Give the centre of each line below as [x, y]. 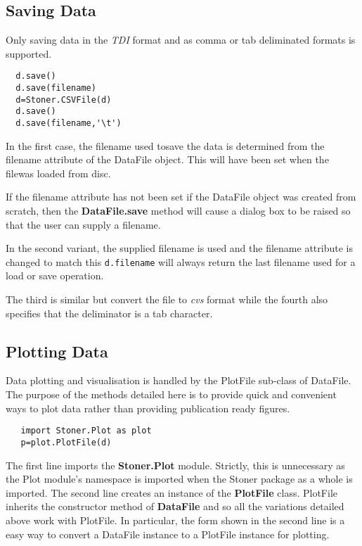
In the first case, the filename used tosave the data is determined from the [165, 145]
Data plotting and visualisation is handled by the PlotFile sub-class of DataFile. [179, 380]
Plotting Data [57, 351]
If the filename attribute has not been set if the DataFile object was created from [181, 197]
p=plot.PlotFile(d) [66, 442]
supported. [29, 53]
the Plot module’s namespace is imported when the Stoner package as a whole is [179, 479]
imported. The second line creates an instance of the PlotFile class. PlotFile [172, 492]
